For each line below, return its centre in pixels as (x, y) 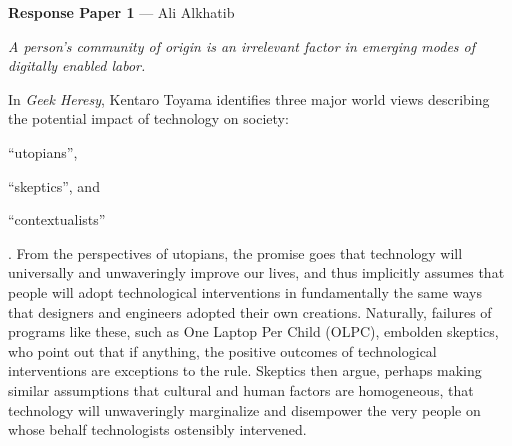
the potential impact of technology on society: (148, 118)
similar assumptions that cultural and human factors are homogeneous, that (241, 389)
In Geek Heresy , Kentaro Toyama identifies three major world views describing (249, 98)
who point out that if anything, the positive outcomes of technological (222, 350)
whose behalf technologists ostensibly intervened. (157, 429)
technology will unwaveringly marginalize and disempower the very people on (244, 409)
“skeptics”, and (54, 185)
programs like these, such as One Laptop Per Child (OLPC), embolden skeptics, (253, 331)
